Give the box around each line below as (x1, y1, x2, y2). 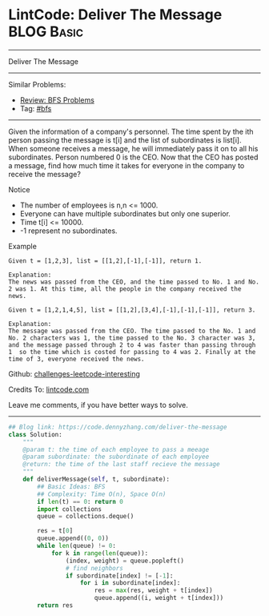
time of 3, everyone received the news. (8, 355, 146, 363)
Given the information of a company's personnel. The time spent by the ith (8, 127, 254, 136)
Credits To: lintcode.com (8, 384, 90, 394)
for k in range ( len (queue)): (50, 549, 149, 558)
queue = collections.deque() (37, 513, 134, 521)
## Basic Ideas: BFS (37, 482, 106, 490)
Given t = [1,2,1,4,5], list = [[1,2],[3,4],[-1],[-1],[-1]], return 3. (8, 306, 256, 314)
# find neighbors (65, 564, 124, 572)
